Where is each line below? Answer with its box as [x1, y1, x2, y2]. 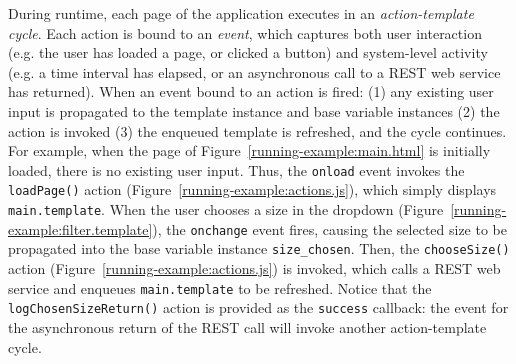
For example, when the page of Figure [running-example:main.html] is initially [8, 140, 491, 161]
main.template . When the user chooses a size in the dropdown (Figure [8, 199, 444, 220]
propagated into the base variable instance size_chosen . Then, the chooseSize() [8, 238, 510, 259]
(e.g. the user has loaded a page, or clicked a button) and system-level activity [8, 42, 488, 63]
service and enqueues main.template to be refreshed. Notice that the [8, 277, 432, 298]
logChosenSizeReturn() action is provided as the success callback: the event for [8, 297, 509, 318]
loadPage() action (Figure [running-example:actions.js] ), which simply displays [8, 179, 497, 200]
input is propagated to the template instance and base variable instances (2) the [8, 100, 500, 121]
